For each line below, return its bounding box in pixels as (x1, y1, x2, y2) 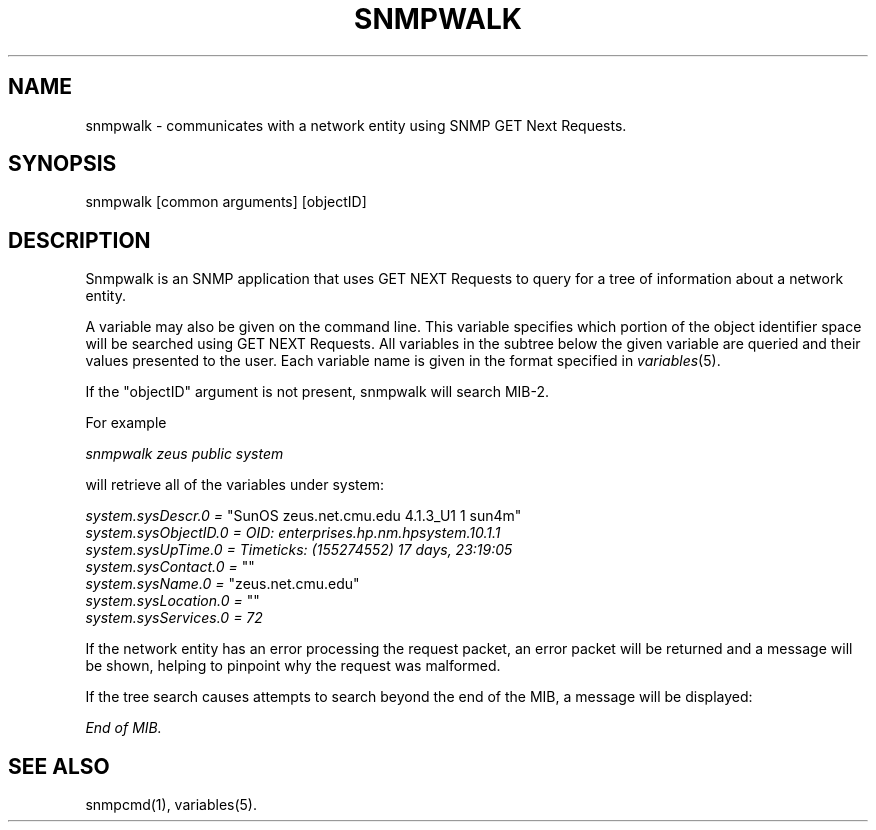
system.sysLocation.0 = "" (85, 592, 260, 610)
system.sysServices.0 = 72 (85, 609, 263, 627)
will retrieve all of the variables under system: (85, 476, 384, 494)
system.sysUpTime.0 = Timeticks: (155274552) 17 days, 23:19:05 (85, 541, 513, 559)
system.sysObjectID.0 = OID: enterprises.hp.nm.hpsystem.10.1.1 (85, 524, 501, 542)
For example (85, 414, 167, 432)
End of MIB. (85, 719, 162, 737)
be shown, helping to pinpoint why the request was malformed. (85, 657, 501, 675)
